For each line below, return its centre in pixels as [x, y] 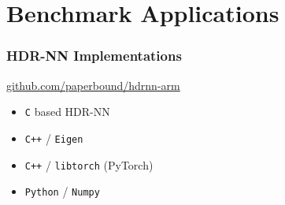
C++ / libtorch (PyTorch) [89, 164]
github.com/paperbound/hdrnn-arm [93, 85]
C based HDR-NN [67, 112]
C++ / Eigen [54, 138]
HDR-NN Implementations [94, 56]
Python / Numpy [62, 191]
